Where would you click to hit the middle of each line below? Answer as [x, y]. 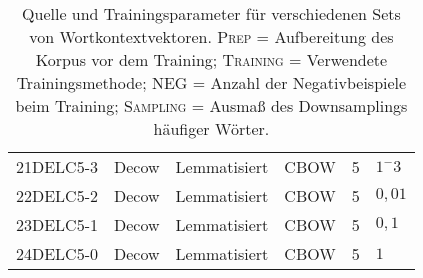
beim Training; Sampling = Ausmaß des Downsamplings [211, 105]
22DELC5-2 [57, 195]
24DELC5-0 [57, 253]
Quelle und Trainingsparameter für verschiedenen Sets [211, 13]
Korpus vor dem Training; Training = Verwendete [211, 59]
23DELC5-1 [57, 224]
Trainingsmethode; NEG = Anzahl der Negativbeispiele [211, 82]
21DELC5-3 [57, 166]
